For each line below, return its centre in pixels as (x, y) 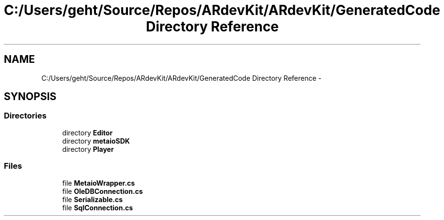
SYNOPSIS (30, 97)
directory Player (88, 149)
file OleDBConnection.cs (103, 191)
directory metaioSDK (96, 141)
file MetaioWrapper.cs (99, 183)
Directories (25, 116)
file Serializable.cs (93, 199)
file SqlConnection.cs (98, 207)
